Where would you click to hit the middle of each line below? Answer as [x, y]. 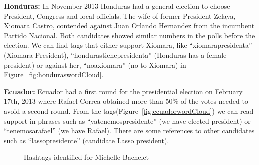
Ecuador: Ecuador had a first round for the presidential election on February [123, 91]
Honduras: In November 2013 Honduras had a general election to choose [117, 6]
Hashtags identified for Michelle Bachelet [87, 157]
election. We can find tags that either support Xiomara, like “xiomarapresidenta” [128, 45]
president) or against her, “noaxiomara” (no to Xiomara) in [95, 65]
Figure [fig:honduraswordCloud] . [54, 75]
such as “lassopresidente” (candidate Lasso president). [87, 140]
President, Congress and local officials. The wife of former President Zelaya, [120, 16]
